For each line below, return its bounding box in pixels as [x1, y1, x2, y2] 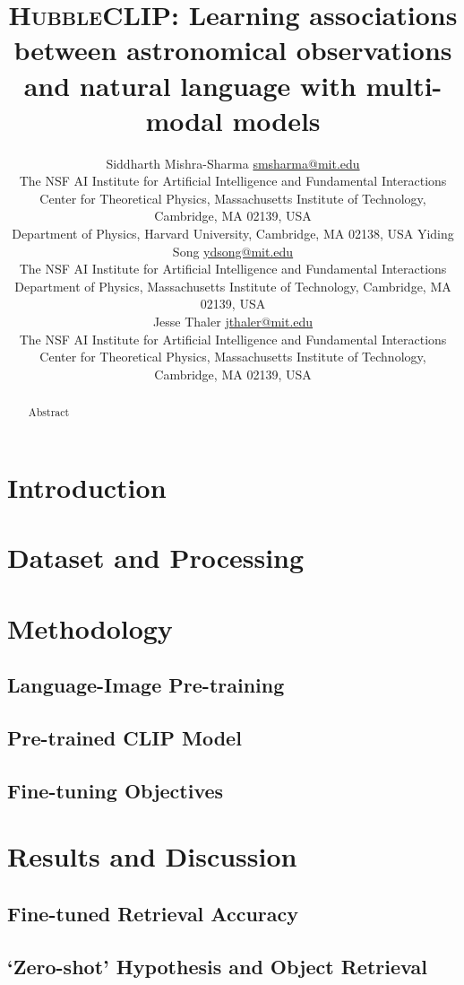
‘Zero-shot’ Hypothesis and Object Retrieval [7, 952, 427, 980]
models [232, 101, 321, 138]
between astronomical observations [13, 31, 452, 68]
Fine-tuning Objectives [7, 776, 224, 804]
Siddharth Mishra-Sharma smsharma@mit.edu [106, 153, 360, 172]
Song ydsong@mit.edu [172, 241, 294, 260]
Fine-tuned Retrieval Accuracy [7, 899, 298, 927]
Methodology [7, 609, 173, 646]
